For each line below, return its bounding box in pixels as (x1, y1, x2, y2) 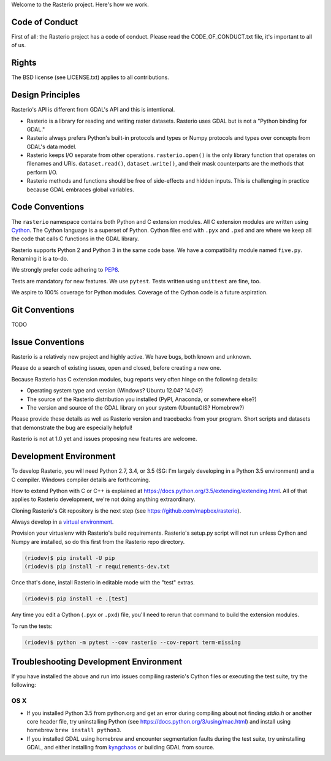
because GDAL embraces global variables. (26, 186, 134, 193)
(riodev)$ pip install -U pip (24, 554, 115, 561)
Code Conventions (11, 202, 85, 212)
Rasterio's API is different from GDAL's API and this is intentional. (11, 106, 175, 113)
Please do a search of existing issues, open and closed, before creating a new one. (11, 364, 222, 372)
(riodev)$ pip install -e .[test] (24, 595, 128, 602)
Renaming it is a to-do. (11, 255, 69, 262)
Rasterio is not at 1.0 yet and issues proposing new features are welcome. (11, 435, 197, 443)
